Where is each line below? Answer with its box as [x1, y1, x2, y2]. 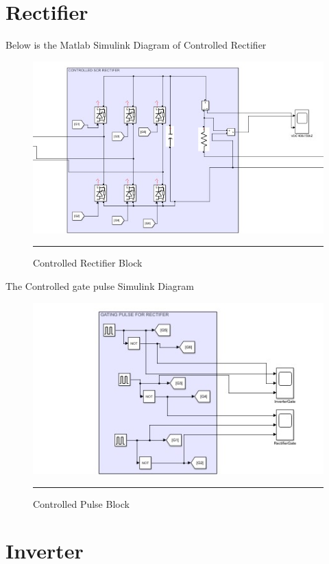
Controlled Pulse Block [33, 496, 130, 511]
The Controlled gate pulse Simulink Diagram [5, 279, 194, 293]
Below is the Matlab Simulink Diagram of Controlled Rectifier [5, 38, 267, 52]
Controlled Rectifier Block [33, 256, 143, 270]
